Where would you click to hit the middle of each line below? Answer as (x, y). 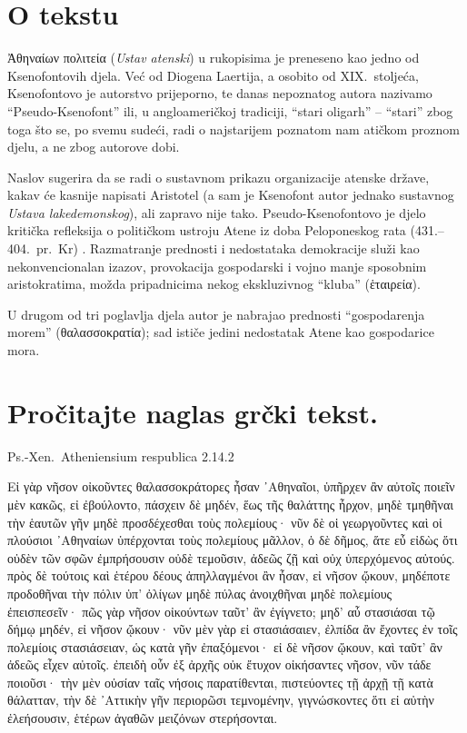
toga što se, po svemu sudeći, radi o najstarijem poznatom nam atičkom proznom (233, 129)
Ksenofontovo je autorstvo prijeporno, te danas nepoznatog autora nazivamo (220, 93)
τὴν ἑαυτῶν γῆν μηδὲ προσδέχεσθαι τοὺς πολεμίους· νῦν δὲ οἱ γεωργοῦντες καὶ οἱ (225, 522)
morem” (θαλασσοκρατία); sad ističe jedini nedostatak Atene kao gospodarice (221, 332)
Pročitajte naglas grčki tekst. (193, 412)
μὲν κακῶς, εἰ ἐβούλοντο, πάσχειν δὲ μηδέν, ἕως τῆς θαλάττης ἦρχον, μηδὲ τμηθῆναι (231, 504)
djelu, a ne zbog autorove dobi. (94, 147)
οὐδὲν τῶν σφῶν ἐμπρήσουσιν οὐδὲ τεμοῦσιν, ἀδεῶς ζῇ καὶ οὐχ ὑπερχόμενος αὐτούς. (231, 557)
